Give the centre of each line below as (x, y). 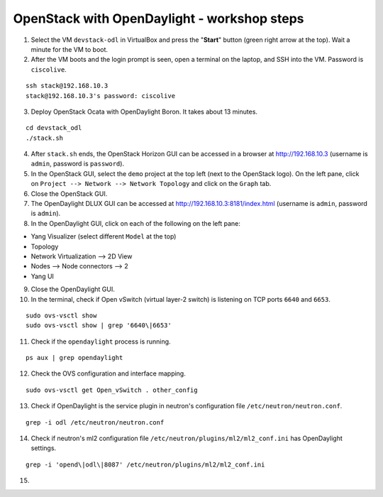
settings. (44, 448)
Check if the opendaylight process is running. (101, 342)
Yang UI (43, 276)
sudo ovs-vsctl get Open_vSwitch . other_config (112, 390)
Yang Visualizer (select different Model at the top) (104, 236)
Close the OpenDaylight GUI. (73, 289)
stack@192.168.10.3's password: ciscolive (101, 95)
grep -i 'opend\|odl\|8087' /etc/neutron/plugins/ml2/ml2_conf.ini (145, 464)
